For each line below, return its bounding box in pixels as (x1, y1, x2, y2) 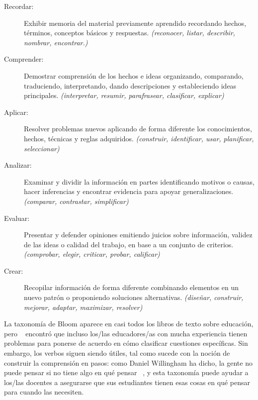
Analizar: (4, 160, 32, 170)
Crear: (4, 265, 23, 276)
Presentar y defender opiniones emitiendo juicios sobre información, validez (24, 229, 253, 240)
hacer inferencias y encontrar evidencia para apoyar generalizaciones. (24, 186, 234, 197)
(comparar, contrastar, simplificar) (24, 196, 129, 206)
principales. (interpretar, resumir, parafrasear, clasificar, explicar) (24, 90, 224, 100)
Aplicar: (4, 106, 28, 117)
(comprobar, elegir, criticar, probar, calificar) (24, 249, 160, 259)
